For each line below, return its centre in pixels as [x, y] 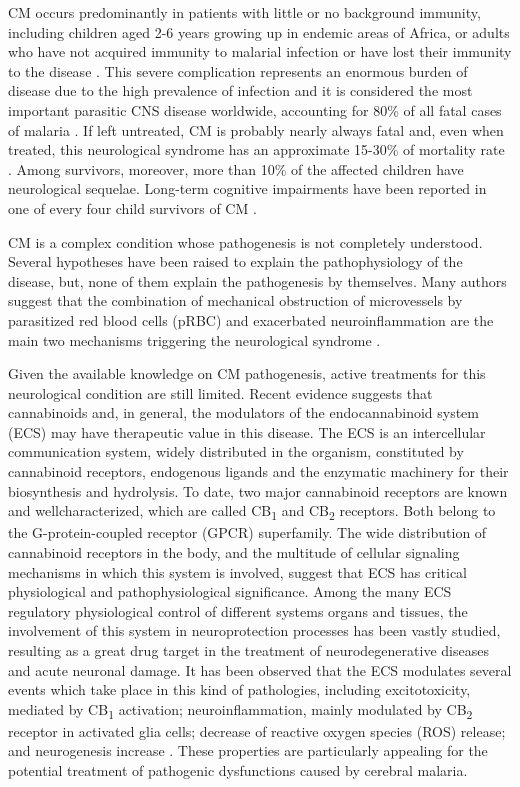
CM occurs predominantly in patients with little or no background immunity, [244, 12]
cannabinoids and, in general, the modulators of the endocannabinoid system [244, 412]
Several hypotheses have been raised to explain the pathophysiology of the [235, 261]
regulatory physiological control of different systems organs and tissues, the [238, 610]
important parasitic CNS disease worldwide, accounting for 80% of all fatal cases [255, 109]
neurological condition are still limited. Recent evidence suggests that [220, 392]
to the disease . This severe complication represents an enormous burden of [238, 70]
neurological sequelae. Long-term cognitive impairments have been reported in [247, 188]
